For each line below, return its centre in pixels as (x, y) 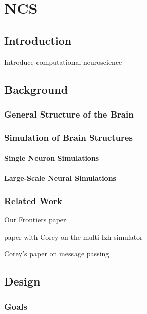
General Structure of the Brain (69, 114)
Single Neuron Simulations (52, 158)
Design (22, 281)
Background (36, 89)
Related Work (33, 200)
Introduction (38, 40)
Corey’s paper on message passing (57, 254)
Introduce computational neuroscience (63, 61)
